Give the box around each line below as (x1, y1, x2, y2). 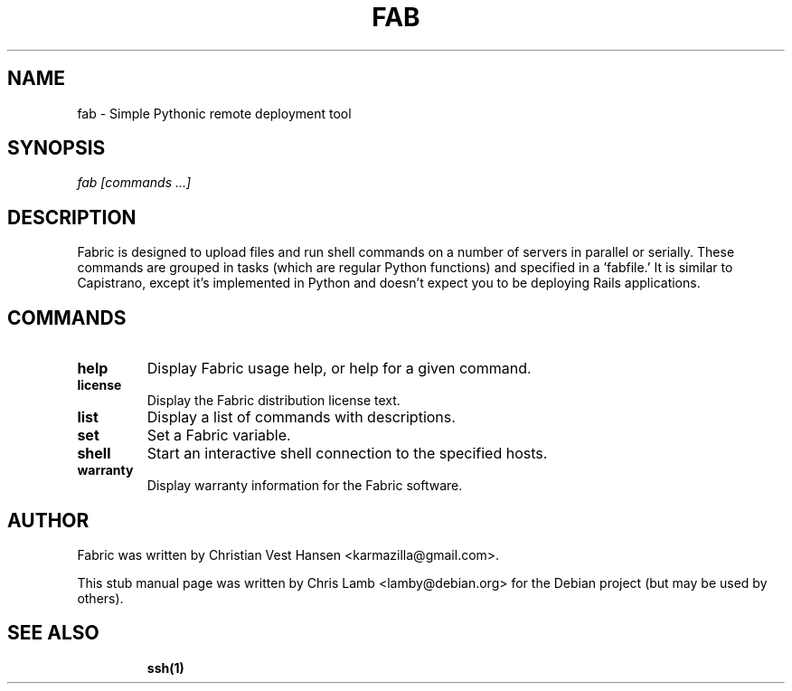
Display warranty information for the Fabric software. (146, 478, 463, 494)
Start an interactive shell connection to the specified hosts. (146, 444, 548, 463)
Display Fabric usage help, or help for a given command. (146, 359, 532, 378)
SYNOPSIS (7, 137, 106, 160)
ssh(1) (146, 659, 184, 676)
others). (77, 590, 124, 606)
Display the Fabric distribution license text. (146, 393, 401, 409)
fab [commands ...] (77, 175, 192, 191)
